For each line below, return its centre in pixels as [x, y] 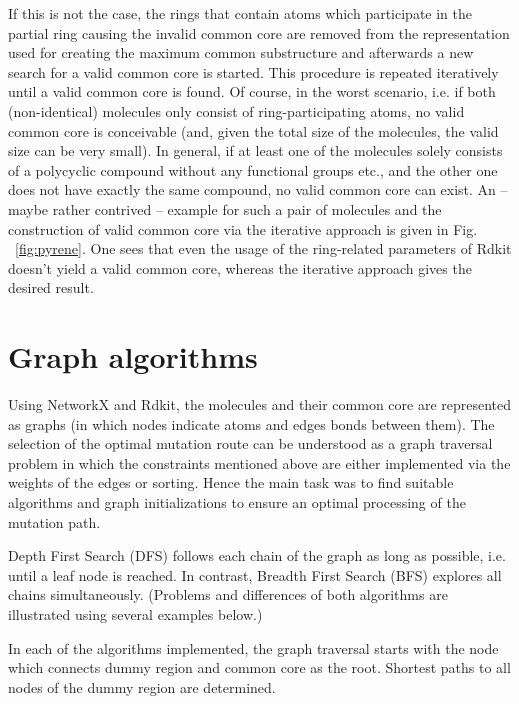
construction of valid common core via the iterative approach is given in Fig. [243, 228]
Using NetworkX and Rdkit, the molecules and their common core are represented [260, 404]
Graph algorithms [133, 356]
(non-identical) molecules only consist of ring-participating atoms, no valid [236, 110]
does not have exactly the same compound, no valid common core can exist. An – [258, 189]
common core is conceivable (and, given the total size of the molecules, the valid [253, 130]
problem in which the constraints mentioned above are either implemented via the [259, 462]
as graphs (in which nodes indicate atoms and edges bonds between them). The [251, 423]
